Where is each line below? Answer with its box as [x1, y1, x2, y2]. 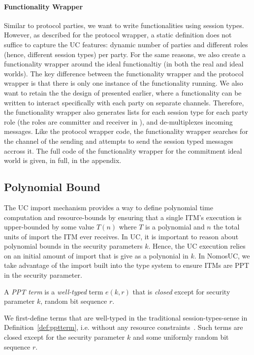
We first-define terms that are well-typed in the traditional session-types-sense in [4, 312, 248, 323]
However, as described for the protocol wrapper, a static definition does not [4, 30, 232, 40]
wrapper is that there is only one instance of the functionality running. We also [4, 78, 243, 88]
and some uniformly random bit [132, 332, 229, 342]
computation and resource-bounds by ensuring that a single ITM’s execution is [4, 212, 242, 222]
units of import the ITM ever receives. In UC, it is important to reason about [4, 231, 239, 241]
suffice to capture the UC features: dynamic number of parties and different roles [4, 39, 248, 49]
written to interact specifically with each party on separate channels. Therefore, [4, 97, 244, 107]
